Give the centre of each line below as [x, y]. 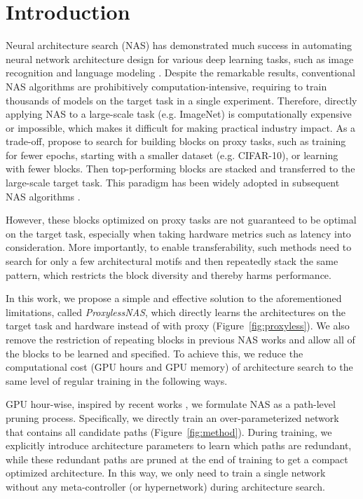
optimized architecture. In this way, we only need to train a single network [166, 473]
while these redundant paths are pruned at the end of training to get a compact [177, 459]
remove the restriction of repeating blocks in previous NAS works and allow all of [180, 339]
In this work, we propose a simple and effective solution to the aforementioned [174, 298]
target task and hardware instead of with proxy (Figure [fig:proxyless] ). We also [178, 326]
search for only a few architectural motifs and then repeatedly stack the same [172, 261]
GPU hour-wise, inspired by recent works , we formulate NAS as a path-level [171, 404]
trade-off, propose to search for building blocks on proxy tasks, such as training [176, 141]
